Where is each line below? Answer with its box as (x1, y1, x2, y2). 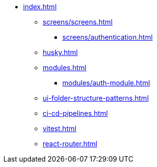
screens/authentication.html (62, 33, 153, 41)
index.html (23, 2, 57, 11)
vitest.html (43, 124, 77, 133)
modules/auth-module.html (62, 79, 150, 87)
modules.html (43, 63, 86, 72)
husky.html (43, 48, 78, 56)
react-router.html (43, 139, 98, 148)
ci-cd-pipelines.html (43, 109, 108, 117)
